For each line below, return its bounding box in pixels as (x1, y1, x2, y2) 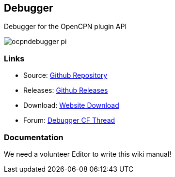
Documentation (4, 132, 64, 142)
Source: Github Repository (23, 71, 108, 80)
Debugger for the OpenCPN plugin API (4, 22, 127, 31)
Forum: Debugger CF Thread (23, 116, 115, 125)
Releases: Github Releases (23, 86, 108, 95)
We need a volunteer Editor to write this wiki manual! (4, 149, 172, 158)
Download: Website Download (23, 101, 119, 110)
